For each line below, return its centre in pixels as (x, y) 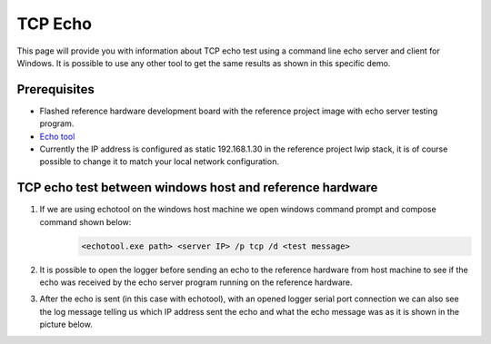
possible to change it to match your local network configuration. (159, 162)
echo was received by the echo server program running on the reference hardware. (196, 282)
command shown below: (85, 221)
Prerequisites (55, 89)
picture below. (66, 324)
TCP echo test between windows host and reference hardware (197, 187)
